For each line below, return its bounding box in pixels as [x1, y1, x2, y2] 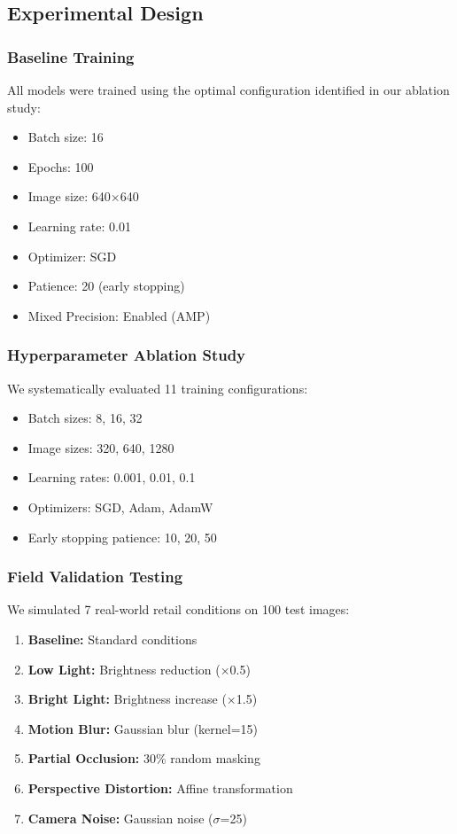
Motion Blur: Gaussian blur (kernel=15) [27, 719, 258, 737]
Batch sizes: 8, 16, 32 [27, 409, 143, 427]
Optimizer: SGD [27, 246, 117, 265]
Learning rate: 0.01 [27, 216, 131, 235]
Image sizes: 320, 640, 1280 [27, 438, 174, 456]
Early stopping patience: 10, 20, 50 [27, 527, 217, 546]
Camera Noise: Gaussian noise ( [27, 808, 213, 827]
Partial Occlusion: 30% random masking [27, 749, 260, 768]
